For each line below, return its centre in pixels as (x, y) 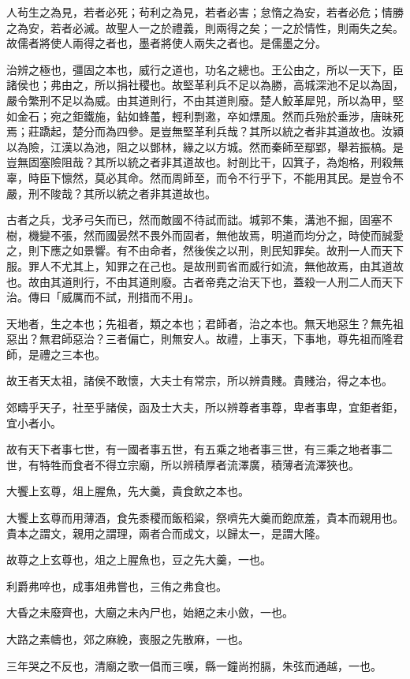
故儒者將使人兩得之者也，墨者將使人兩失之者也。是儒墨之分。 (166, 43)
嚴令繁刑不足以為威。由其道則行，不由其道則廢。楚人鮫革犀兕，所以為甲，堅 (205, 100)
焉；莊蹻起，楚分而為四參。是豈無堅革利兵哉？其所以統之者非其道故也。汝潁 (205, 131)
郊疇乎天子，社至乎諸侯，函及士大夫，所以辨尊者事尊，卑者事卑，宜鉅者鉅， (205, 407)
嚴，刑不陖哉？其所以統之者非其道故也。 (111, 193)
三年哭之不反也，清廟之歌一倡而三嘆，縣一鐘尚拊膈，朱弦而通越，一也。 (194, 665)
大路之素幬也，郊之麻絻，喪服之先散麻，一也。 (128, 639)
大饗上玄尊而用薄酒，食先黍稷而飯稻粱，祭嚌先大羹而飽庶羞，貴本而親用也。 (205, 518)
